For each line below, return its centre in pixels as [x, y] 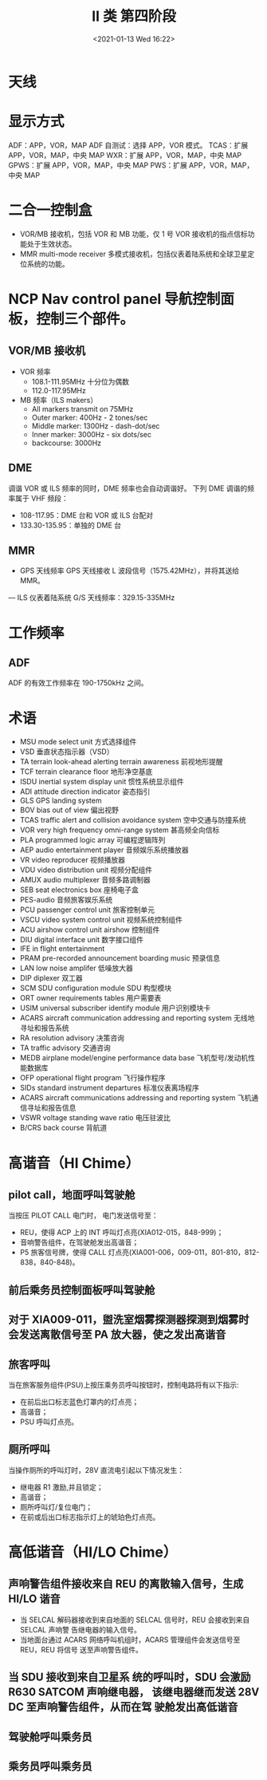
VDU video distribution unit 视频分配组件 [86, 870]
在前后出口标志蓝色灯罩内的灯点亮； [79, 1402]
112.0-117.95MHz [59, 390]
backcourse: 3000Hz [67, 443]
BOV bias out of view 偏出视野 [69, 810]
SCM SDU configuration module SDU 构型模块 [96, 988]
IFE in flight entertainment [62, 949]
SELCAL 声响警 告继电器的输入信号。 [80, 1629]
